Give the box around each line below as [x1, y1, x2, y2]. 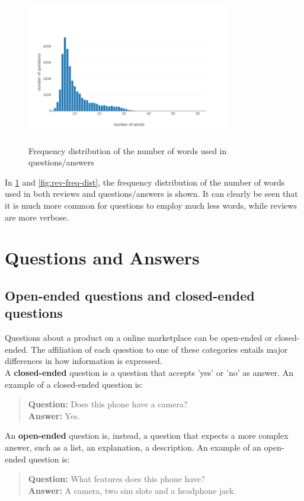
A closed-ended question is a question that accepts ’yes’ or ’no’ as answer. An [5, 366, 293, 378]
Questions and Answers [5, 245, 200, 270]
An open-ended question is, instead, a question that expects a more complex [5, 429, 289, 442]
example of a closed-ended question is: [5, 378, 143, 390]
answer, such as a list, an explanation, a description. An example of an [5, 441, 261, 453]
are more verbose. [5, 210, 69, 223]
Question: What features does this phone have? [28, 473, 205, 485]
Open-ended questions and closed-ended [5, 286, 255, 304]
